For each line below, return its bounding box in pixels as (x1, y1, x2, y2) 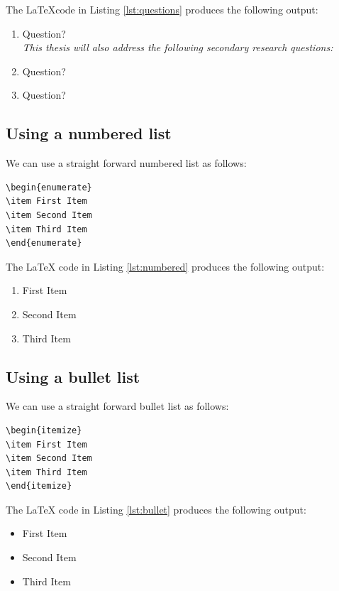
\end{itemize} (6, 481, 72, 492)
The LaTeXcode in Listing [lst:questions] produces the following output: (6, 2, 318, 16)
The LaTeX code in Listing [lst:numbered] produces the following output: (6, 259, 325, 273)
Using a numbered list (6, 122, 172, 144)
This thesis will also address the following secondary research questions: (22, 40, 333, 55)
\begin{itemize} (6, 425, 82, 435)
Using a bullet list (6, 365, 140, 387)
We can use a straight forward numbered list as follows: (6, 156, 247, 170)
